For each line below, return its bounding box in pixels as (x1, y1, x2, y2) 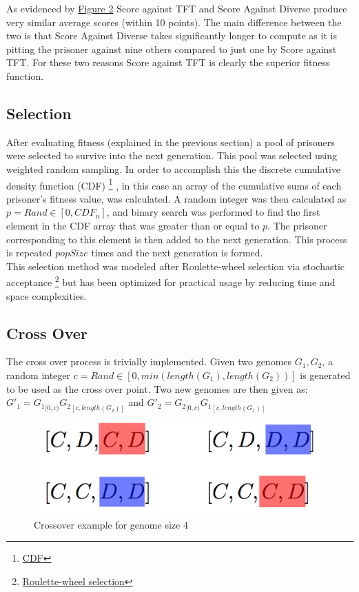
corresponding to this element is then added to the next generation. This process (6, 232, 347, 246)
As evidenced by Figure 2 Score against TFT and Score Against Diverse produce (6, 1, 347, 15)
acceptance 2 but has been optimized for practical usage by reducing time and (6, 273, 336, 289)
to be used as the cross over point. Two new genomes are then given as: (6, 381, 308, 396)
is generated (300, 368, 351, 382)
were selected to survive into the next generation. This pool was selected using (6, 148, 338, 163)
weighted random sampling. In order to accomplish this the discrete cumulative (6, 161, 341, 176)
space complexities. (6, 288, 87, 303)
